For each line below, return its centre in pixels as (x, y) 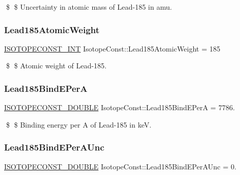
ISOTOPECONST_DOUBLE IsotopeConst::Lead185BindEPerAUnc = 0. (120, 166)
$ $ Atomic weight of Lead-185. (56, 66)
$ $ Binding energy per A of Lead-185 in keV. (79, 124)
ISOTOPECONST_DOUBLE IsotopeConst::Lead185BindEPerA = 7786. (119, 107)
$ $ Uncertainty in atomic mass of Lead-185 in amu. (89, 7)
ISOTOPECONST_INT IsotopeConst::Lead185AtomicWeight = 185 (112, 48)
